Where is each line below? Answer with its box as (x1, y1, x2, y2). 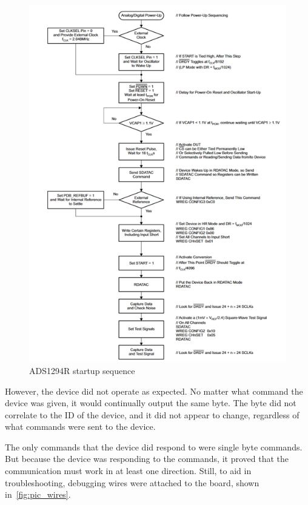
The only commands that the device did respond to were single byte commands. (5, 440, 303, 453)
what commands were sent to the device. (5, 420, 156, 433)
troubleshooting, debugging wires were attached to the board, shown (5, 476, 259, 489)
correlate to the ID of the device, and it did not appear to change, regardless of (5, 408, 300, 421)
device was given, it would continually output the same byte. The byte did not (5, 396, 296, 409)
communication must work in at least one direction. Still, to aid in (5, 464, 252, 477)
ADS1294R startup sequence (29, 364, 135, 376)
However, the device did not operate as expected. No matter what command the (5, 384, 303, 397)
